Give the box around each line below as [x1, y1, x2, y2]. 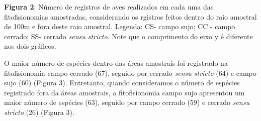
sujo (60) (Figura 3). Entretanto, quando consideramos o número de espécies [4, 77, 240, 88]
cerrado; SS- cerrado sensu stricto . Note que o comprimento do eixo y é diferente [4, 31, 253, 41]
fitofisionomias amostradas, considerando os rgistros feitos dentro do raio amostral [4, 11, 257, 22]
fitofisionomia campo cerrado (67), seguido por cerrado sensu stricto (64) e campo [4, 67, 256, 78]
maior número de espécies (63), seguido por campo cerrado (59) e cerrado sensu [4, 97, 249, 107]
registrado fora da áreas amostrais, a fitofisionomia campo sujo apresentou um [4, 87, 245, 97]
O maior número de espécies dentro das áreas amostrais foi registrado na [4, 57, 228, 68]
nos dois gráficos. [4, 41, 56, 51]
